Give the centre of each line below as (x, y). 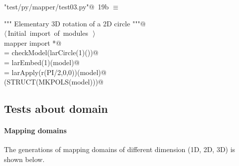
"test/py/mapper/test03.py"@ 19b (57, 6)
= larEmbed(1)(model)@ (42, 62)
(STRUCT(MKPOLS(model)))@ (54, 82)
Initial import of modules (48, 33)
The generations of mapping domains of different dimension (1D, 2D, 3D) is (120, 149)
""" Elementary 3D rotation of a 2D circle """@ (75, 23)
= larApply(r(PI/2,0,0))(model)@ (55, 72)
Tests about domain (56, 109)
